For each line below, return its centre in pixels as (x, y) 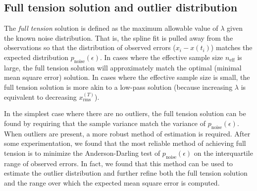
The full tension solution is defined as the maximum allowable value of (111, 28)
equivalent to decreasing (40, 96)
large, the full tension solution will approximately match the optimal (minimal (123, 67)
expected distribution (36, 57)
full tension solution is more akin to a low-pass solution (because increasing (118, 87)
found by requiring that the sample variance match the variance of (105, 123)
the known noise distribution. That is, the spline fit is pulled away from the (119, 37)
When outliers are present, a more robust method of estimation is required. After (127, 133)
